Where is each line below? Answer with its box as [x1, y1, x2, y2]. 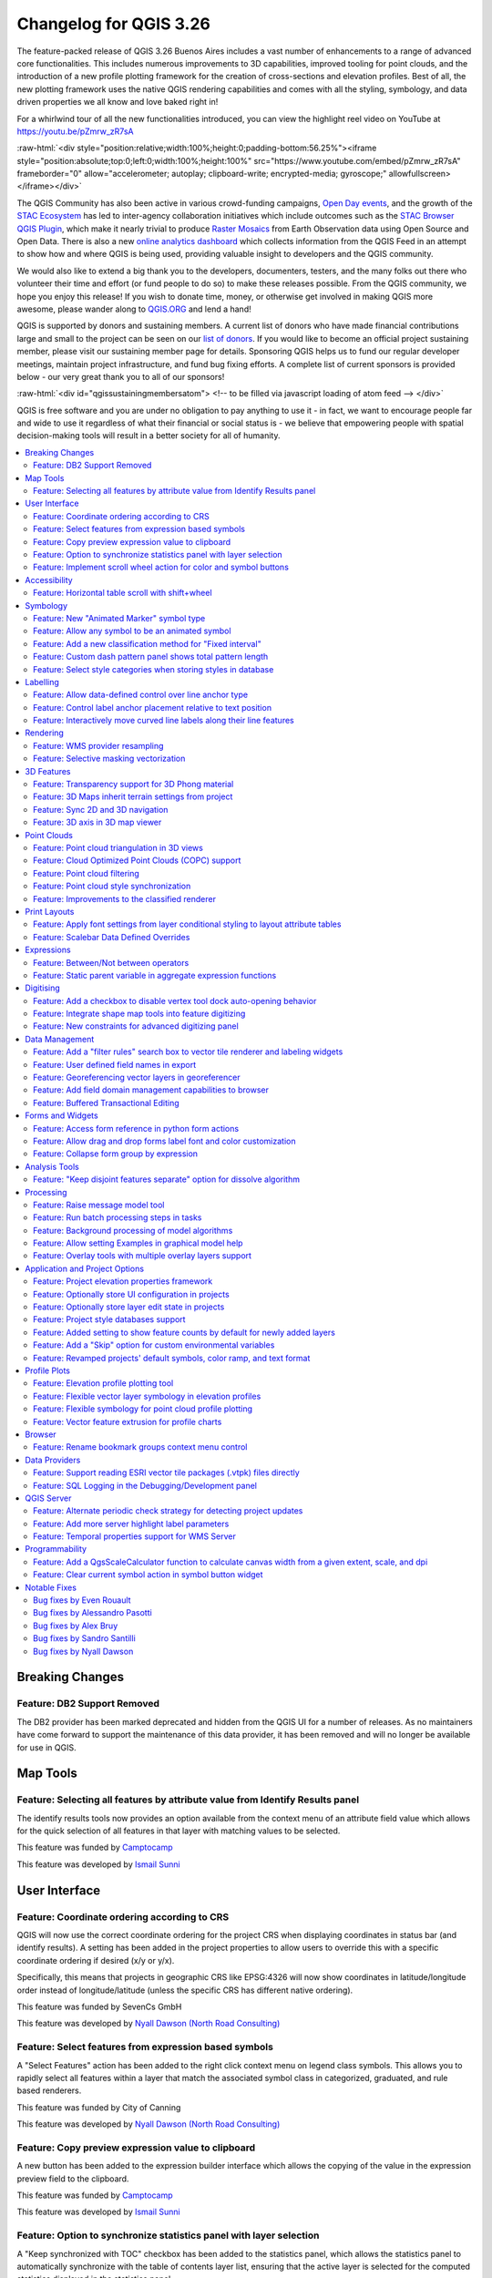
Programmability [25, 1544, 87, 1555]
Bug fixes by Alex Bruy [33, 1620, 118, 1631]
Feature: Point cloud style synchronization [33, 880, 191, 892]
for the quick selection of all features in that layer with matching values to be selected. [16, 1825, 341, 1836]
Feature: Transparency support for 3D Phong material [33, 779, 234, 790]
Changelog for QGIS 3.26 [16, 14, 211, 34]
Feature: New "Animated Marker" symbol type [33, 612, 206, 623]
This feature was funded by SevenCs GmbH [16, 2001, 182, 2012]
